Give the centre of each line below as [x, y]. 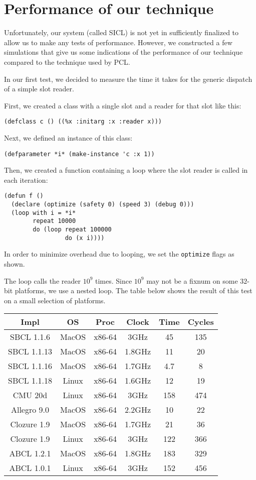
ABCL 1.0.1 [30, 468]
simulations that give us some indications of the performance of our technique [123, 52]
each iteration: [26, 179]
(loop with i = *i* [44, 213]
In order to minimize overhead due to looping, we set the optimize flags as [119, 254]
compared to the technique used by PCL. [67, 62]
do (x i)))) [85, 238]
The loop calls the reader [42, 280]
